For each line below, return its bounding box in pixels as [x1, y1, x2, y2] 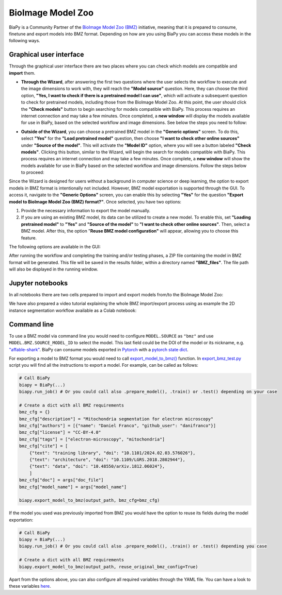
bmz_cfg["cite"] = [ [19, 443, 68, 449]
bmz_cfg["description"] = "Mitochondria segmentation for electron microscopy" [19, 416, 214, 422]
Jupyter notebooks [9, 279, 68, 287]
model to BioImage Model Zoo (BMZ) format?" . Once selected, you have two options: [9, 199, 182, 204]
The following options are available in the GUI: [9, 244, 101, 250]
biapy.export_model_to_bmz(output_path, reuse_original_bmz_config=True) [19, 564, 198, 569]
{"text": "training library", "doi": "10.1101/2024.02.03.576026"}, [29, 450, 196, 456]
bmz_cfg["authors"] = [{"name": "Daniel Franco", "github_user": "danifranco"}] [19, 423, 216, 428]
